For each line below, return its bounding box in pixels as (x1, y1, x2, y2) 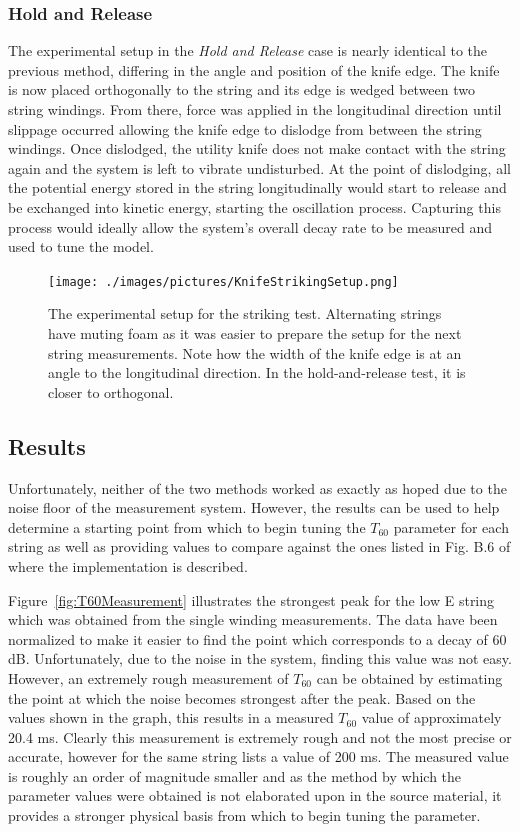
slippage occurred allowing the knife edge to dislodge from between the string (8, 118, 482, 139)
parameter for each (393, 516, 509, 537)
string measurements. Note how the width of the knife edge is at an (48, 342, 462, 363)
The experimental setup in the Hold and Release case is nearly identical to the (8, 40, 488, 61)
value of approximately (361, 707, 502, 728)
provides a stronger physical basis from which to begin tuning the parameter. (8, 805, 481, 826)
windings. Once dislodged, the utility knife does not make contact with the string (8, 138, 506, 159)
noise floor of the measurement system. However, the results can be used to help (8, 497, 500, 518)
